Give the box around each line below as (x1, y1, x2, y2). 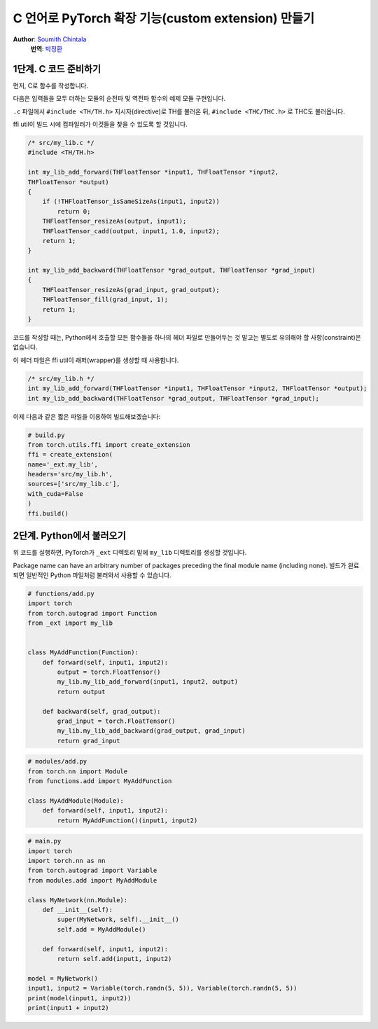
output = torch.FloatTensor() (57, 668, 161, 676)
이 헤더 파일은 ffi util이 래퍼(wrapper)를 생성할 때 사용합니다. (13, 356, 179, 364)
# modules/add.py (27, 757, 87, 766)
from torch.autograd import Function (27, 609, 157, 617)
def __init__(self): (42, 906, 113, 914)
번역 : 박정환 (30, 44, 63, 53)
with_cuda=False (27, 490, 84, 497)
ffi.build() (27, 509, 69, 518)
